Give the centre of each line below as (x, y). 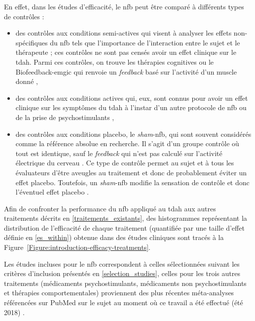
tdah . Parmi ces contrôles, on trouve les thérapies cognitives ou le (115, 61)
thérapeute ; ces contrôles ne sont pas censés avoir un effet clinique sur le (126, 52)
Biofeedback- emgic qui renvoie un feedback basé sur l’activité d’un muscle (126, 71)
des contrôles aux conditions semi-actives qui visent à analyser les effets (124, 33)
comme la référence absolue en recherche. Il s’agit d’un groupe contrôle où (127, 143)
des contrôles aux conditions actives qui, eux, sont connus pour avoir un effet (132, 98)
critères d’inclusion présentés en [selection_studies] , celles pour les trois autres (122, 273)
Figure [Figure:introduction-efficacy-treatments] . (77, 247)
